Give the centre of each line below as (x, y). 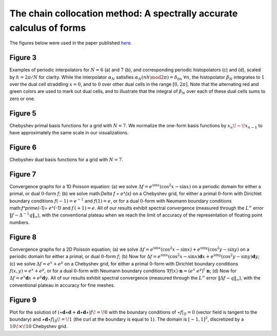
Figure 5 (23, 113)
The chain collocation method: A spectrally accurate (124, 13)
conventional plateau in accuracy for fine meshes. (62, 285)
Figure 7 (23, 174)
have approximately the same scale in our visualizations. (69, 133)
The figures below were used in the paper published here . (71, 43)
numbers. (20, 222)
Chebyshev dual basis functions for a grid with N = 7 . (66, 160)
